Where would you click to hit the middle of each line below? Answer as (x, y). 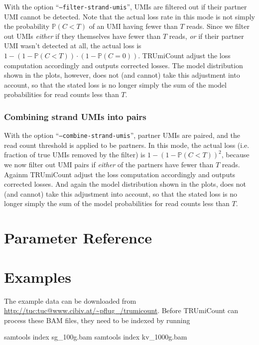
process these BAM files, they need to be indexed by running (97, 320)
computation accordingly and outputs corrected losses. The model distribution (124, 65)
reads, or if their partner (206, 36)
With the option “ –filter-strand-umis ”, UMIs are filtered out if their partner (126, 6)
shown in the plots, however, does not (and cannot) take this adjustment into (122, 75)
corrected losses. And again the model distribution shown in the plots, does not (125, 184)
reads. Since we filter (218, 26)
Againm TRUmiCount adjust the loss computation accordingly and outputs (120, 174)
